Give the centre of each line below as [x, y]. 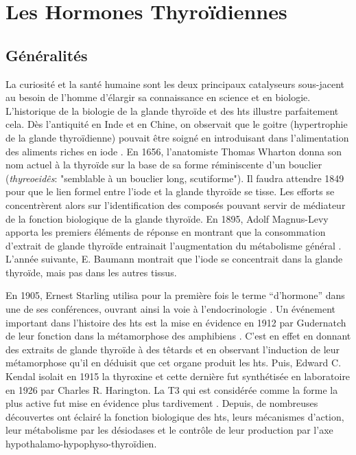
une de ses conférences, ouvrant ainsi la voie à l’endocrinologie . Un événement [171, 309]
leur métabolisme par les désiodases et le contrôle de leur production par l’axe [169, 430]
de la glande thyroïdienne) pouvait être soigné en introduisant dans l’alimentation [177, 137]
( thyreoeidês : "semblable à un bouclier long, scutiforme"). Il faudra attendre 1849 [175, 178]
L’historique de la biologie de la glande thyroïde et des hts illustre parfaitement [172, 110]
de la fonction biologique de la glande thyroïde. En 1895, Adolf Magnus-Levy [167, 218]
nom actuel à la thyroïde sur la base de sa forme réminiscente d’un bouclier [164, 165]
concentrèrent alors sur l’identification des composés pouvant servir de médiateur [176, 204]
